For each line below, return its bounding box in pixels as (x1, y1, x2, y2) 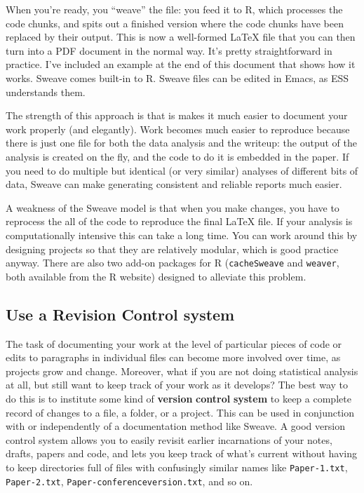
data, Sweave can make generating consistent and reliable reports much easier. (6, 177, 342, 191)
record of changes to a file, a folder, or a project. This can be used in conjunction (6, 405, 355, 419)
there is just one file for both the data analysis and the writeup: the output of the (6, 135, 357, 150)
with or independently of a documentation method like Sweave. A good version (6, 419, 345, 433)
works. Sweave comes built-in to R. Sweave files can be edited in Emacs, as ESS (6, 70, 349, 85)
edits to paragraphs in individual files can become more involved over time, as (6, 350, 341, 365)
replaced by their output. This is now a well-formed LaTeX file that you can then (6, 29, 356, 44)
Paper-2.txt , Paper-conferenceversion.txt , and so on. (6, 473, 253, 488)
